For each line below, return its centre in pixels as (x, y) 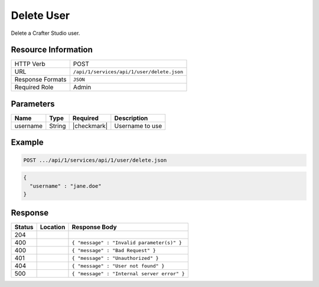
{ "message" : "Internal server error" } (128, 274)
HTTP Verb (30, 64)
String (58, 126)
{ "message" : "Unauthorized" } (115, 258)
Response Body (95, 227)
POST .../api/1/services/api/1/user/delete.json (95, 160)
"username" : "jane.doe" (66, 186)
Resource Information (52, 50)
